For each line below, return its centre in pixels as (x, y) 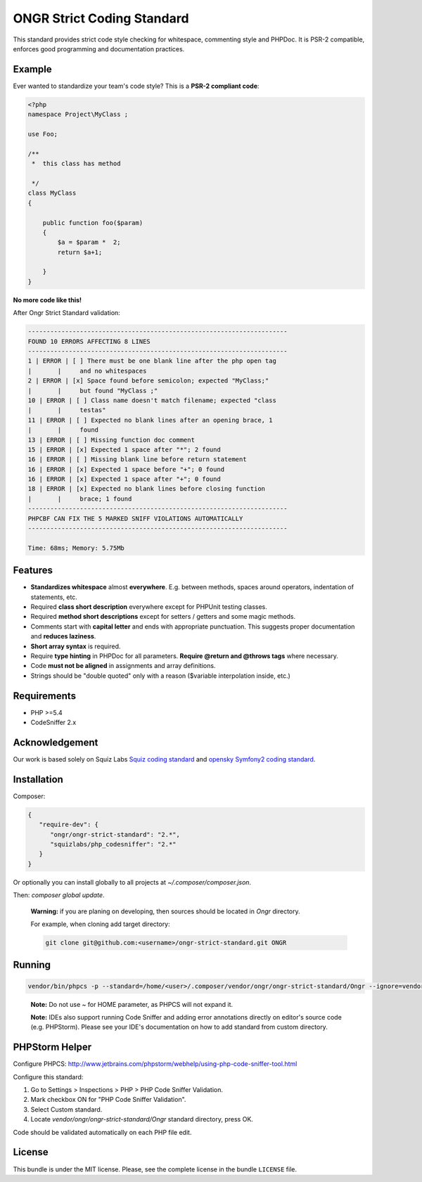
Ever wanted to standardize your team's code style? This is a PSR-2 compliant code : (136, 86)
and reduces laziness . (63, 636)
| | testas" (67, 410)
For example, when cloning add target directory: (100, 924)
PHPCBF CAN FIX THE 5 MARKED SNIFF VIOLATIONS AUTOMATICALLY (135, 518)
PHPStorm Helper (52, 1047)
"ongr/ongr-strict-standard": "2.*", (115, 834)
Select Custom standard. (66, 1109)
